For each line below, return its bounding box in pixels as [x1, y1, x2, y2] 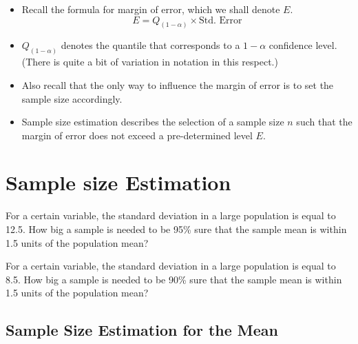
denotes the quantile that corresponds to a [61, 38, 240, 52]
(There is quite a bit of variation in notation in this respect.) [21, 54, 278, 69]
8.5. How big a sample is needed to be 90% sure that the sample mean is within [6, 272, 342, 286]
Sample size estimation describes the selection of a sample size [21, 114, 284, 129]
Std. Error [199, 15, 242, 26]
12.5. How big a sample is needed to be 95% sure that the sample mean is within [6, 222, 347, 236]
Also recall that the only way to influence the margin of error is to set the [21, 77, 334, 92]
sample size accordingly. [21, 91, 123, 105]
